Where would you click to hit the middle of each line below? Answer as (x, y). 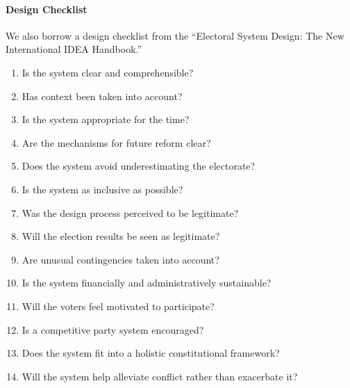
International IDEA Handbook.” (74, 49)
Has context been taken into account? (102, 96)
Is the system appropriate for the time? (106, 119)
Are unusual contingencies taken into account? (120, 259)
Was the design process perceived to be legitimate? (130, 212)
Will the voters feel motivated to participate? (118, 306)
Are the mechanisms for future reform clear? (116, 142)
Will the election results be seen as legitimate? (121, 236)
